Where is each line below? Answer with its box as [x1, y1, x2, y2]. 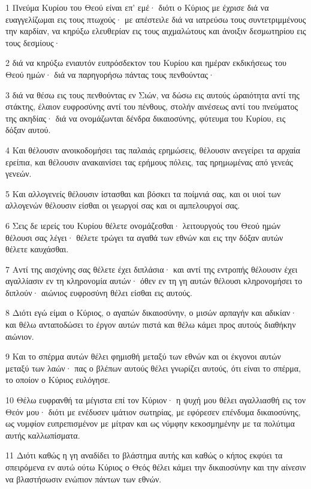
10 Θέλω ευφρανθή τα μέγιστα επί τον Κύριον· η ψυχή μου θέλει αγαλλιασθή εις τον [5, 394, 306, 406]
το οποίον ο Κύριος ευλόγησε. [5, 373, 110, 386]
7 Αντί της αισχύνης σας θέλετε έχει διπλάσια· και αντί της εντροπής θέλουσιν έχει [5, 262, 298, 275]
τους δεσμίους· [5, 36, 61, 49]
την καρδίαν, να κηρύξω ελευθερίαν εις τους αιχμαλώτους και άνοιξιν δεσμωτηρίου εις [5, 25, 306, 37]
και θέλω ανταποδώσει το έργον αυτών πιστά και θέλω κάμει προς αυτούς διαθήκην [5, 318, 296, 331]
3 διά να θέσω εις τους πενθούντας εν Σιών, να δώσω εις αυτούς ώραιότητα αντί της [5, 88, 300, 101]
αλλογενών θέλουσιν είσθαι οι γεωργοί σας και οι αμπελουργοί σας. [5, 199, 240, 212]
